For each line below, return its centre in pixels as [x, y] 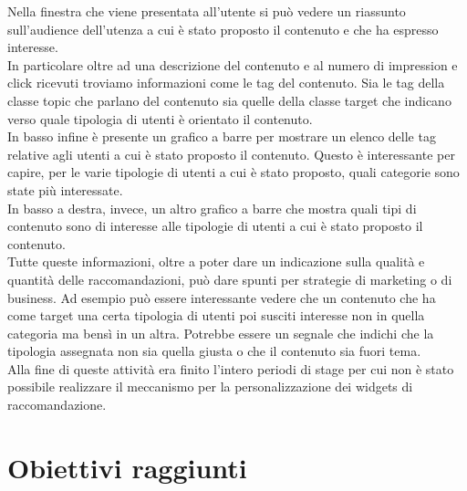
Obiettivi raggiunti [127, 467]
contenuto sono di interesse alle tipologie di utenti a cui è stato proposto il [215, 226]
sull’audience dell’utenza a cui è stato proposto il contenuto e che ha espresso [223, 29]
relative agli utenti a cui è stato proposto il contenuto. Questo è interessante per [231, 154]
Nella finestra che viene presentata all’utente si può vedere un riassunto [207, 11]
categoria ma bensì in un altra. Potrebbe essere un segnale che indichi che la [221, 333]
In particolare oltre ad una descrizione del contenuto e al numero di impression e [233, 64]
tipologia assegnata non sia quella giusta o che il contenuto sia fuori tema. [214, 351]
